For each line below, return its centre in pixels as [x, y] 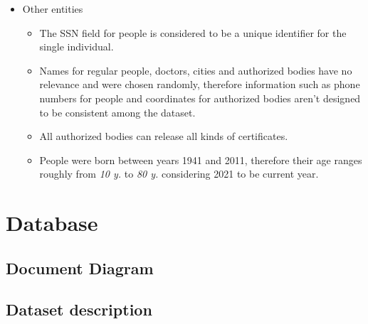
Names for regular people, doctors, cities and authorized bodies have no [196, 70]
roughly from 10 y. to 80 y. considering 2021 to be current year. [179, 174]
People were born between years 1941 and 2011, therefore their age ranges [201, 160]
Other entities [53, 9]
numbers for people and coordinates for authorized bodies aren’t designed [200, 98]
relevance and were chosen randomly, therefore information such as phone [200, 84]
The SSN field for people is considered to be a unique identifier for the [193, 32]
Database [52, 223]
